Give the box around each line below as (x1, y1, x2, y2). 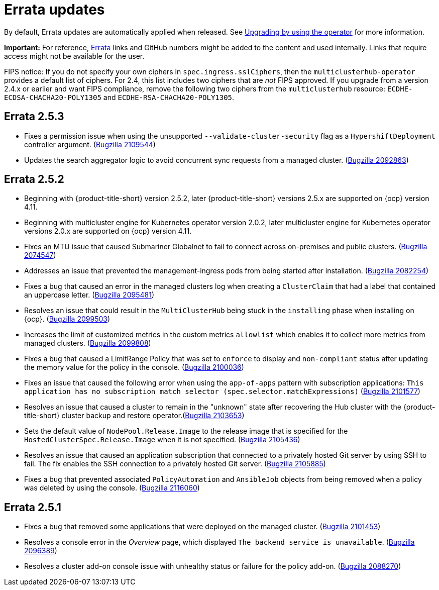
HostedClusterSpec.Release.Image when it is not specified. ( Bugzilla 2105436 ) (24, 435, 300, 444)
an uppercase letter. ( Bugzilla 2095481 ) (24, 290, 154, 300)
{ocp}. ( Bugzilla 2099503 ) (24, 315, 111, 324)
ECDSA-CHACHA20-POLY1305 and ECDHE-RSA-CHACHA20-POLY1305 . (4, 92, 235, 102)
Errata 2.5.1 (4, 501, 61, 514)
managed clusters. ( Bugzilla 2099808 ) (24, 339, 151, 348)
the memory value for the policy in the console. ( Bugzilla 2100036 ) (24, 363, 244, 372)
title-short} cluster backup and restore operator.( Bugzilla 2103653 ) (24, 411, 245, 420)
